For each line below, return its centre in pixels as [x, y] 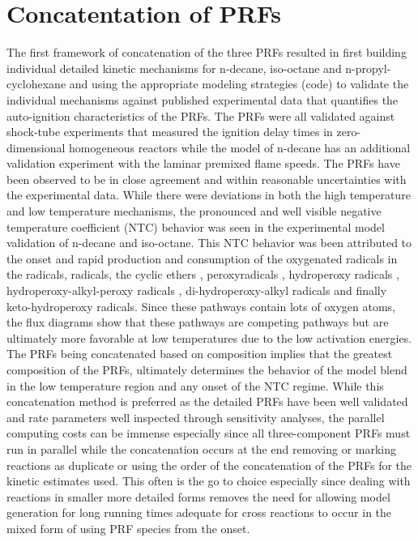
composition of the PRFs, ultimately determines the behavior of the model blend [207, 369]
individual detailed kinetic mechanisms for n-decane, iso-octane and [174, 68]
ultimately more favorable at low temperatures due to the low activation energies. [209, 337]
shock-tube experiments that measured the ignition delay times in [170, 132]
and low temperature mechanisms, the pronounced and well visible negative [194, 211]
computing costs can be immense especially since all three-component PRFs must [209, 433]
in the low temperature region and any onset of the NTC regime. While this [195, 385]
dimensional [36, 147]
